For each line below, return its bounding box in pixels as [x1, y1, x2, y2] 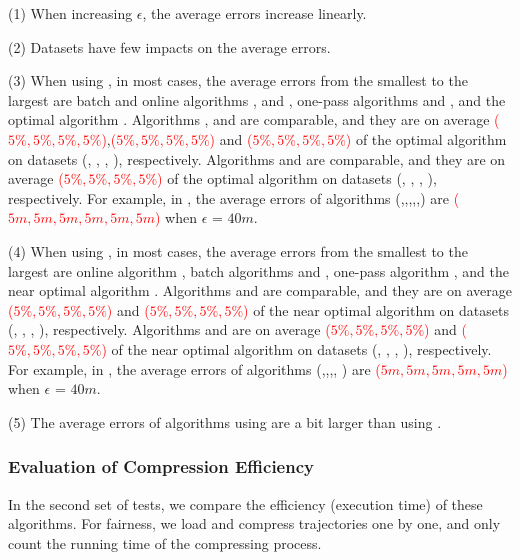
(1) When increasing [8, 3, 133, 23]
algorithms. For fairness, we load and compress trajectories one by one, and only [8, 513, 501, 534]
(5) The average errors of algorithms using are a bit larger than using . [8, 411, 442, 432]
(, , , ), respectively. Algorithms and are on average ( [8, 319, 331, 340]
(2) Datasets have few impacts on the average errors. [8, 36, 331, 57]
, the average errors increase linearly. [142, 3, 367, 23]
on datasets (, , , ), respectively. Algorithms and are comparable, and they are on [8, 148, 506, 169]
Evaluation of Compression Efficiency [8, 454, 314, 479]
